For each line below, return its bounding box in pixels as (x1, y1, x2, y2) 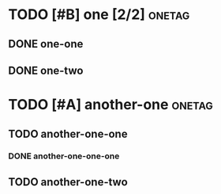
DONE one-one (8, 37, 84, 51)
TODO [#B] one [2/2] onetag (8, 6, 190, 24)
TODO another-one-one (8, 127, 128, 140)
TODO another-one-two (8, 175, 128, 188)
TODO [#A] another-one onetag (8, 96, 213, 114)
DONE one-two (8, 63, 84, 77)
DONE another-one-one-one (8, 150, 120, 162)
